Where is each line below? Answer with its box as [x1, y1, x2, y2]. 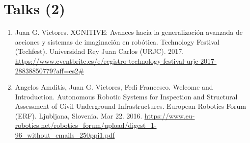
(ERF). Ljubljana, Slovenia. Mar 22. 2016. [15, 110, 142, 120]
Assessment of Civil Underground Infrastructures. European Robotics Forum [15, 101, 246, 111]
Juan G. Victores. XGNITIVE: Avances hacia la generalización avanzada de [15, 27, 243, 37]
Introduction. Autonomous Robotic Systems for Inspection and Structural [15, 91, 238, 101]
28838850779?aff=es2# [15, 65, 84, 75]
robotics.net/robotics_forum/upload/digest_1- [15, 120, 157, 130]
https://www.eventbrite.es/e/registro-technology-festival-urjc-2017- [15, 55, 217, 66]
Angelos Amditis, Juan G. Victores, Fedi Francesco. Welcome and [15, 82, 213, 92]
